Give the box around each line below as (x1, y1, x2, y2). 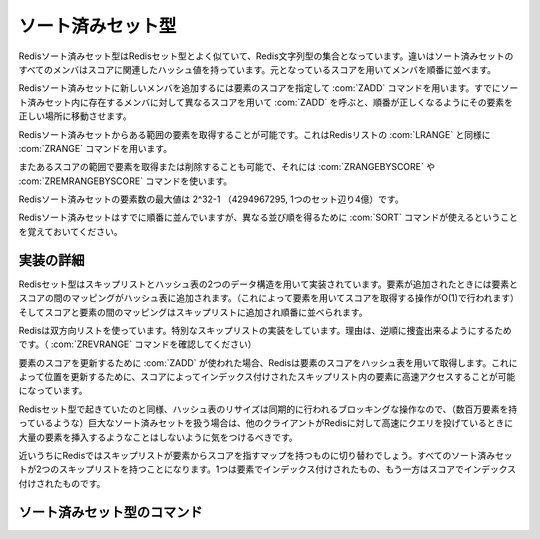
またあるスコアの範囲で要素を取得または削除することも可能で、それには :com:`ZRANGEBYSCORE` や (18, 161, 435, 173)
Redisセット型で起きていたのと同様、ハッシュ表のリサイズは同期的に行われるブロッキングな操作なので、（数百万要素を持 (18, 403, 518, 415)
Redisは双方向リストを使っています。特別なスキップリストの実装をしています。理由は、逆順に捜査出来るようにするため (18, 324, 512, 336)
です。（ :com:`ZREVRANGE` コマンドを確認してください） (18, 338, 257, 350)
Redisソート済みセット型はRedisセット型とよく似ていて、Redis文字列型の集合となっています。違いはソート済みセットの (18, 50, 514, 62)
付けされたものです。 (18, 477, 106, 489)
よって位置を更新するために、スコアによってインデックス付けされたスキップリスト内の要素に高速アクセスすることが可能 (18, 371, 516, 383)
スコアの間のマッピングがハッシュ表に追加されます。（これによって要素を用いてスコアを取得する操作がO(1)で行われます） (18, 292, 519, 304)
